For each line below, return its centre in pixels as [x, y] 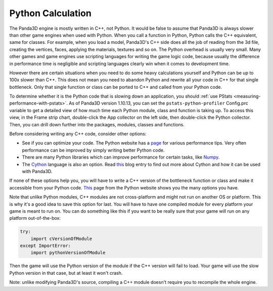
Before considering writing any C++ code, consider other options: [78, 134]
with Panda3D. [37, 171]
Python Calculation [51, 13]
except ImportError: [45, 246]
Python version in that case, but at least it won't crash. [66, 273]
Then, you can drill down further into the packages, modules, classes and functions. [97, 124]
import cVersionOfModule [61, 238]
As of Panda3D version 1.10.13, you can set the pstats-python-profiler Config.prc [159, 103]
